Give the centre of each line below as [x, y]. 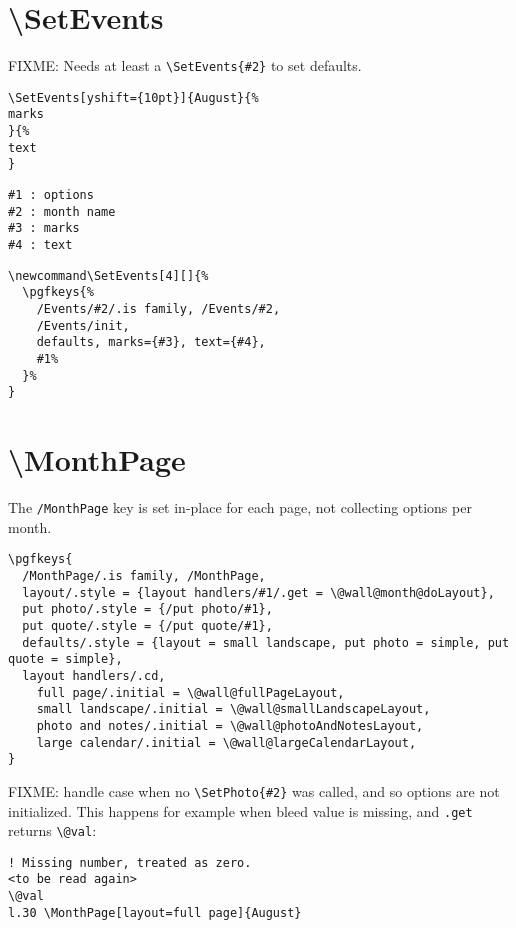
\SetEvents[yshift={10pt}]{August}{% [133, 97]
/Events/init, [83, 325]
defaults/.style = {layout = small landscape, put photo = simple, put [266, 642]
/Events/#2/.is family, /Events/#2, [158, 309]
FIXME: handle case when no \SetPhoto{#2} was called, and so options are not [254, 790]
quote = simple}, [65, 659]
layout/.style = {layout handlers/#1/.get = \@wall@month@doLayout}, [258, 592]
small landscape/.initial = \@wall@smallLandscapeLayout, [233, 709]
